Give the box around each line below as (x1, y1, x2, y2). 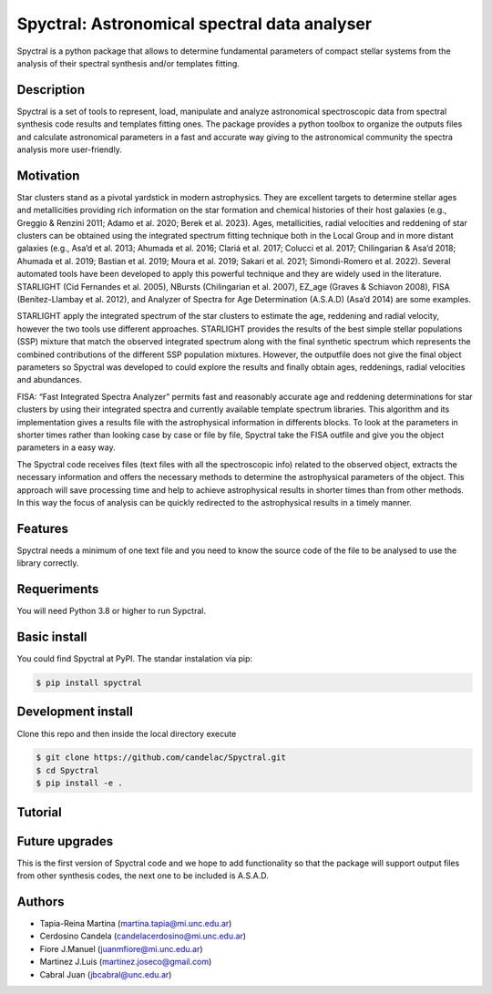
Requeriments (16, 581, 99, 597)
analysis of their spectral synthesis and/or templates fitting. (16, 57, 241, 68)
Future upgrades (16, 834, 114, 849)
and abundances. (16, 374, 82, 385)
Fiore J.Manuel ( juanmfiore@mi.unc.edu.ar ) (39, 943, 204, 954)
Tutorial (16, 804, 63, 820)
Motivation (16, 168, 80, 183)
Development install (16, 704, 134, 720)
